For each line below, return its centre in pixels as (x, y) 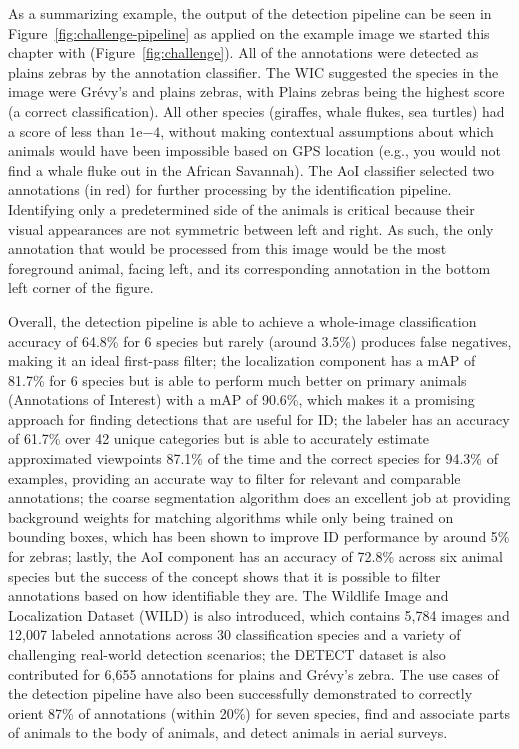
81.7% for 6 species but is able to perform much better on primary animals (237, 379)
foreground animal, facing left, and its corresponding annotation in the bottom (249, 267)
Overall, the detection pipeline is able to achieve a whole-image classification (242, 320)
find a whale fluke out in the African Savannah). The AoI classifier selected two (251, 169)
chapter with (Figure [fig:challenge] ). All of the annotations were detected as (243, 52)
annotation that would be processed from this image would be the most (227, 248)
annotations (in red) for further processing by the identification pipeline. (230, 189)
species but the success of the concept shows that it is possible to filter (224, 575)
